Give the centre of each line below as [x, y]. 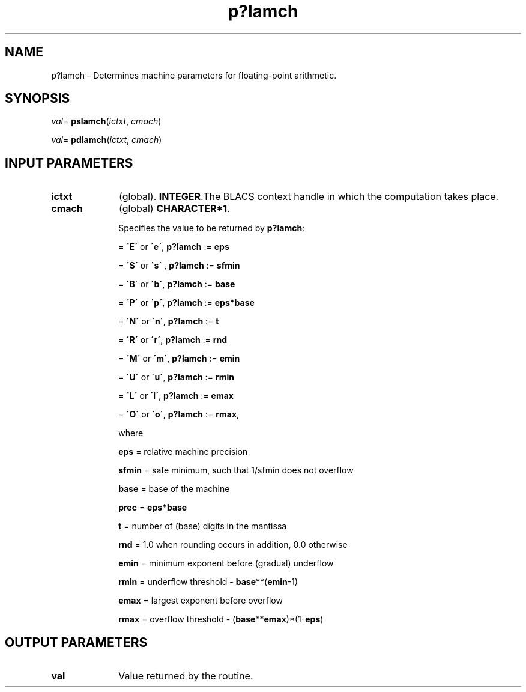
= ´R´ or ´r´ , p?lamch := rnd [173, 340]
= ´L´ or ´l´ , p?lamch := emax [176, 396]
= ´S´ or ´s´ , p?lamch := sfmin [179, 266]
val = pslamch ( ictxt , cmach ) [106, 121]
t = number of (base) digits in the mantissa [203, 526]
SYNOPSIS [38, 99]
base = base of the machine [174, 489]
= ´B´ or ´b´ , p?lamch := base [177, 284]
